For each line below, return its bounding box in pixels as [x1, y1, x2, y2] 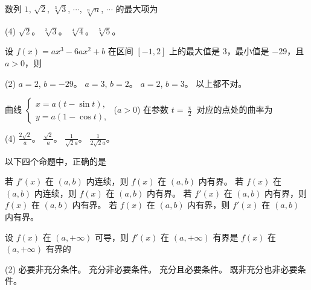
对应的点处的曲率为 [196, 103, 273, 116]
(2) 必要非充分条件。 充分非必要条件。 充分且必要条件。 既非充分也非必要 [5, 262, 298, 275]
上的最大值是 [168, 45, 220, 57]
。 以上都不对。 [184, 77, 247, 89]
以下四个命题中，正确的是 [5, 154, 106, 167]
